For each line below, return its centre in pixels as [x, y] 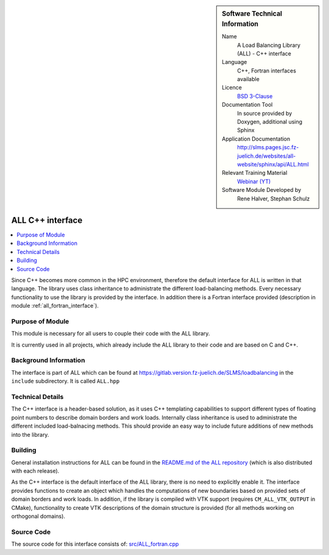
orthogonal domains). [38, 516]
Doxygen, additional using [270, 122]
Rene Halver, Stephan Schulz [274, 199]
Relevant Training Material [255, 173]
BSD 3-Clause [255, 96]
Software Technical [252, 14]
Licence [232, 88]
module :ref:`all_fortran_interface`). [55, 306]
